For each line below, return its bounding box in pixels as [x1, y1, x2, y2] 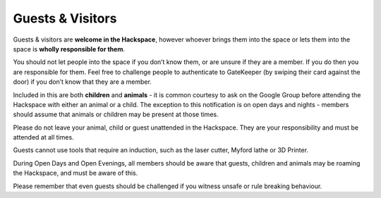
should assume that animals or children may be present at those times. [13, 110, 219, 119]
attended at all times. [13, 133, 74, 142]
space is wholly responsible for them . [13, 44, 125, 53]
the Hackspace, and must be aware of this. [13, 169, 138, 178]
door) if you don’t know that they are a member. [13, 78, 152, 86]
